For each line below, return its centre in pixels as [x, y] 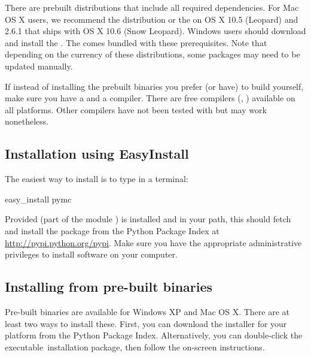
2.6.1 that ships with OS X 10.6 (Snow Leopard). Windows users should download [155, 31]
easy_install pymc [38, 199]
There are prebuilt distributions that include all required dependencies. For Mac [152, 7]
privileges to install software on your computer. [91, 254]
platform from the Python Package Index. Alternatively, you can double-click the [154, 335]
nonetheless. [27, 121]
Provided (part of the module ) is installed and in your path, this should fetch [148, 219]
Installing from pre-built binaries [109, 287]
